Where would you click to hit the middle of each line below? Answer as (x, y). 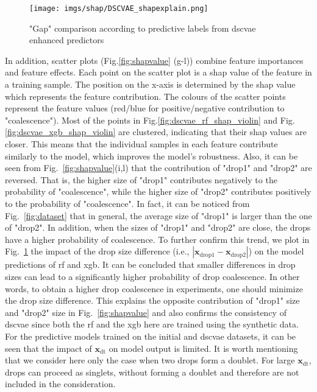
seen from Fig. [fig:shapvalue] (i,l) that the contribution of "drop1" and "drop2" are (158, 168)
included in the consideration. (60, 384)
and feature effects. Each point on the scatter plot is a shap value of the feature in (158, 72)
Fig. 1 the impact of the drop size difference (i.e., (97, 251)
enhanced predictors (67, 40)
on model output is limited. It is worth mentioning (203, 348)
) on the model (276, 251)
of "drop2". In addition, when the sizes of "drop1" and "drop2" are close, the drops (158, 227)
